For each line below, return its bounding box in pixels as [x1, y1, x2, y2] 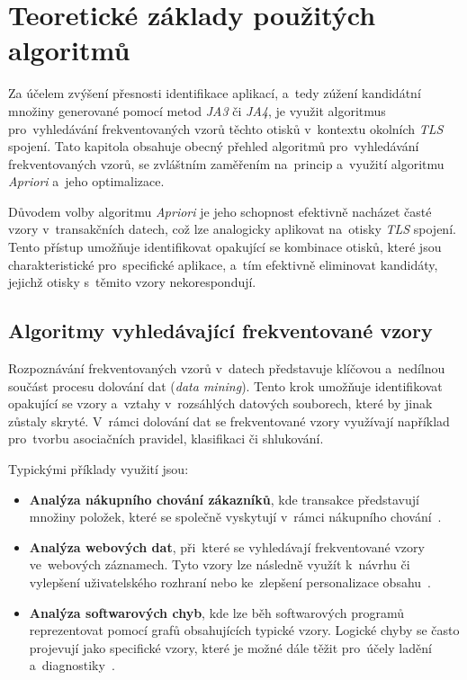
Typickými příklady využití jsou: [8, 460, 189, 479]
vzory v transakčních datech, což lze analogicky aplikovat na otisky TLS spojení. [8, 219, 456, 238]
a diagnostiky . [29, 656, 115, 675]
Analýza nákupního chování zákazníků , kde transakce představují [29, 489, 419, 508]
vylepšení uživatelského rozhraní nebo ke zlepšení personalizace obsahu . [29, 572, 431, 591]
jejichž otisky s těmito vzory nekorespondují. [8, 273, 256, 291]
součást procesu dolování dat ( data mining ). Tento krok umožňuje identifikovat [8, 376, 443, 395]
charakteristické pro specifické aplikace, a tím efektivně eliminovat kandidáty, [8, 255, 438, 273]
